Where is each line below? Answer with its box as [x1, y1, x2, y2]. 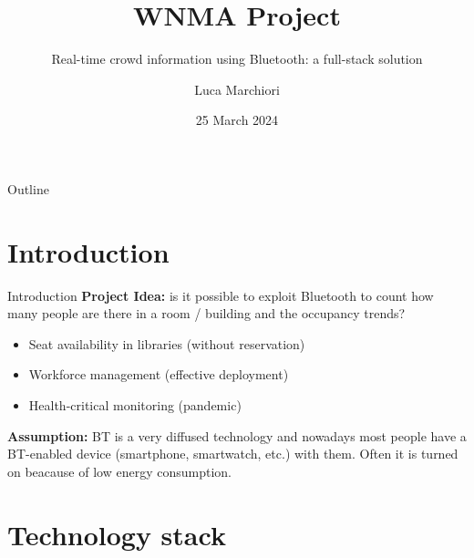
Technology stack [7, 515, 226, 553]
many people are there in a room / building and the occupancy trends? [7, 304, 406, 323]
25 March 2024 [195, 110, 279, 129]
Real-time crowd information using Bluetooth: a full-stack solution [51, 49, 423, 68]
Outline [7, 179, 49, 198]
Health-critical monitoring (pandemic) [28, 396, 242, 414]
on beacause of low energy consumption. [7, 461, 232, 480]
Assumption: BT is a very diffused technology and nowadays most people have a [7, 426, 467, 445]
